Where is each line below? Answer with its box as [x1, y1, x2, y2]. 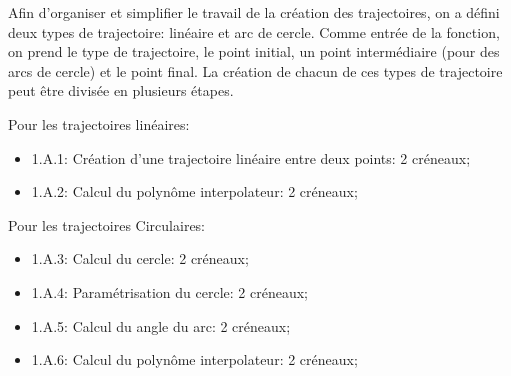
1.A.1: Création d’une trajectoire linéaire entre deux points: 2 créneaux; [31, 147, 471, 168]
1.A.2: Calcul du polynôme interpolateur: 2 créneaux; [31, 181, 358, 202]
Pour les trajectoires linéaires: [8, 113, 190, 134]
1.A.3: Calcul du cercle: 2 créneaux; [31, 248, 249, 269]
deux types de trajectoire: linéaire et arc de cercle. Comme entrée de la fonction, [8, 21, 500, 42]
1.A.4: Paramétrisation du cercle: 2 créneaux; [31, 281, 308, 302]
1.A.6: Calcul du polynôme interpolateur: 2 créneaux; [31, 349, 358, 370]
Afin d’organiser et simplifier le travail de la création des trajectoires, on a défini [8, 2, 500, 22]
